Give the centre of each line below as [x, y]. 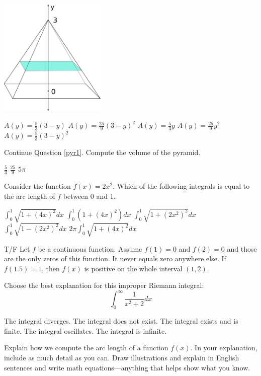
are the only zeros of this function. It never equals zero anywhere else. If [115, 258]
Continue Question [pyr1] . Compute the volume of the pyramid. [102, 152]
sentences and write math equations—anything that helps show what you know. [127, 367]
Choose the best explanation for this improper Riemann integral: [104, 285]
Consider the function [37, 186]
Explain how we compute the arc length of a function [86, 348]
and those [242, 248]
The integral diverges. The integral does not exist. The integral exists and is [121, 321]
